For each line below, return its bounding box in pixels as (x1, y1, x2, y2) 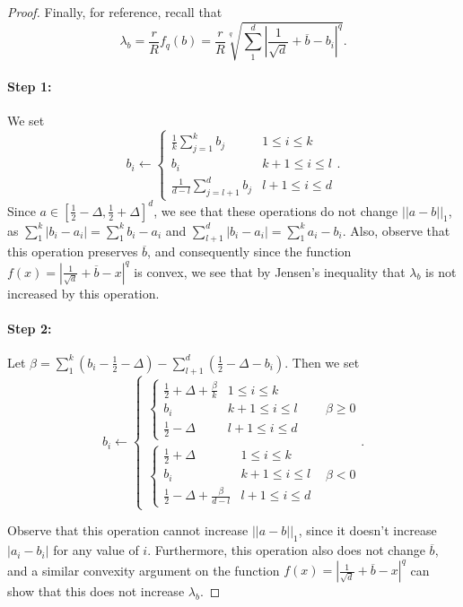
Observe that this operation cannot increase (7, 521, 249, 540)
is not (425, 262, 457, 281)
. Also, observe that (342, 221, 450, 239)
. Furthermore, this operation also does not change (147, 541, 425, 559)
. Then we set (284, 352, 360, 371)
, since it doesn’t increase (298, 521, 437, 540)
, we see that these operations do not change (153, 201, 398, 220)
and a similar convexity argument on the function (7, 560, 280, 579)
